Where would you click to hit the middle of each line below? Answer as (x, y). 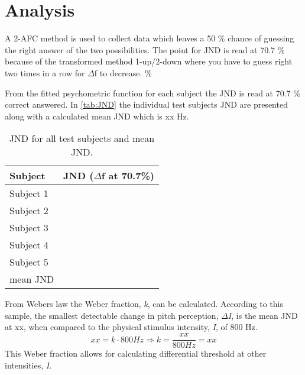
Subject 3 (29, 228)
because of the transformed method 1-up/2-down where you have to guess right (149, 61)
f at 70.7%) (128, 176)
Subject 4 (29, 245)
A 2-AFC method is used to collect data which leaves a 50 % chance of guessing (150, 38)
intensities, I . (28, 365)
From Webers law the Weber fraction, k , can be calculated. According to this (144, 304)
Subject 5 (29, 262)
